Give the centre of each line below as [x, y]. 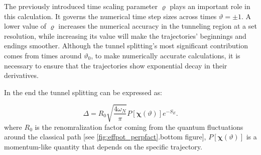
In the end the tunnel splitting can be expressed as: [83, 92]
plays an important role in [210, 6]
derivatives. [21, 75]
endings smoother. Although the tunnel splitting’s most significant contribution [126, 46]
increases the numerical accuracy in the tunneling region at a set [158, 26]
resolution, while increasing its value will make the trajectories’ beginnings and [125, 35]
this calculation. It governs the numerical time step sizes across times [110, 16]
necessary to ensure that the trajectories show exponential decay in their [116, 65]
